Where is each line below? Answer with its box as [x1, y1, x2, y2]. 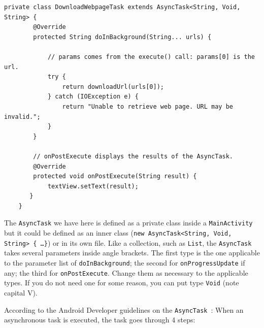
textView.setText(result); [47, 182, 139, 190]
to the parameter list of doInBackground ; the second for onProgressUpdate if [4, 257, 245, 268]
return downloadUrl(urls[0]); [62, 83, 164, 90]
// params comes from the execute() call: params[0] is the [47, 53, 255, 60]
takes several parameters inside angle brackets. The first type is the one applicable [4, 247, 260, 258]
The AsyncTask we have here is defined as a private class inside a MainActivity [4, 217, 253, 228]
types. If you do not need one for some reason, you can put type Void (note [4, 277, 239, 288]
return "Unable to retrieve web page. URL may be [62, 103, 234, 110]
